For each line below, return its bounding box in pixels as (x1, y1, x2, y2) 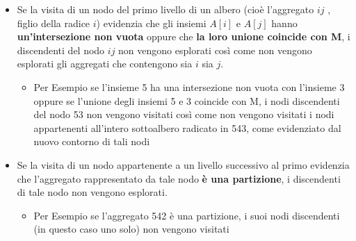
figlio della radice (17, 15, 90, 30)
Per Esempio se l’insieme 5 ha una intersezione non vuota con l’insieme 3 (33, 79, 345, 94)
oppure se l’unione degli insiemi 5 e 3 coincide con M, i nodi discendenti (33, 93, 340, 108)
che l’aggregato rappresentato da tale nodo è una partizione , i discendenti (17, 171, 341, 185)
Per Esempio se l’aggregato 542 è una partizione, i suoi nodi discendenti (33, 208, 340, 222)
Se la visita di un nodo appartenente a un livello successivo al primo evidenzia (17, 157, 350, 172)
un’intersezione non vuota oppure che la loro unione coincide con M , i (17, 29, 350, 44)
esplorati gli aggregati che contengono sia (17, 56, 193, 71)
